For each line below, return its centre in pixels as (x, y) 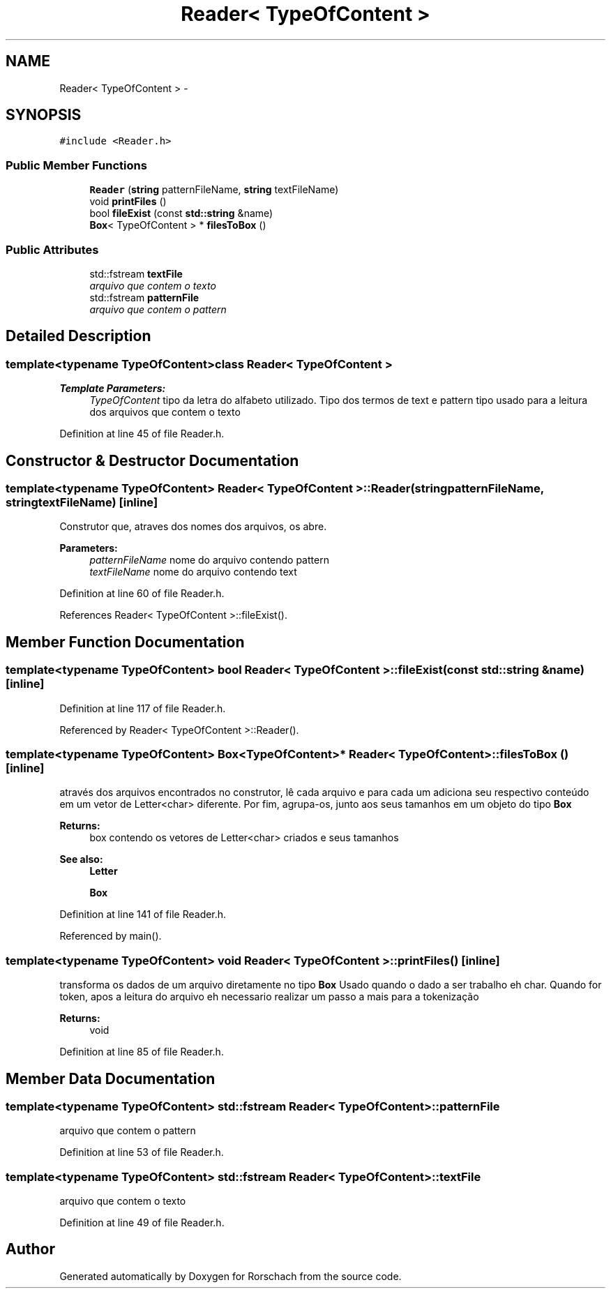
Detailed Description (78, 336)
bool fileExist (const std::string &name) (181, 213)
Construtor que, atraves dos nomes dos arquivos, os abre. (193, 527)
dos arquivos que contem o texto (165, 412)
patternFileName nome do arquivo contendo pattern (209, 560)
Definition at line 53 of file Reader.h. (142, 1152)
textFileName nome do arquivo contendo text (193, 572)
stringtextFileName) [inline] (82, 502)
